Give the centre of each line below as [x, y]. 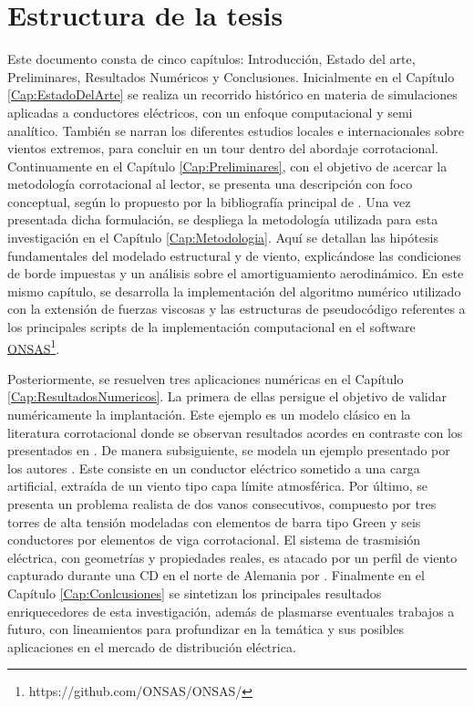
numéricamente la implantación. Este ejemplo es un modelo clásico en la [209, 415]
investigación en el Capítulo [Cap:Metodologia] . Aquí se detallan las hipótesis [223, 238]
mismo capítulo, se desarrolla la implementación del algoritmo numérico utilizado [234, 291]
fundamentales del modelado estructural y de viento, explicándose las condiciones [234, 255]
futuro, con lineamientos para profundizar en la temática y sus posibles [206, 629]
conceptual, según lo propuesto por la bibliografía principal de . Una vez [209, 201]
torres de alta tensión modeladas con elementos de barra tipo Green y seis [214, 521]
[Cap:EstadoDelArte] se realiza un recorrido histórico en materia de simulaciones [232, 94]
